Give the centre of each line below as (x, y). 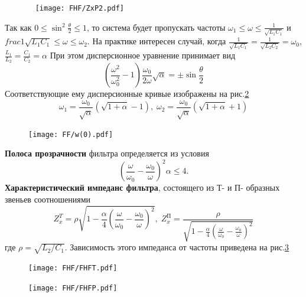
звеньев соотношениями (48, 199)
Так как (18, 27)
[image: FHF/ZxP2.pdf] (80, 8)
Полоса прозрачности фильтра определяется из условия (107, 153)
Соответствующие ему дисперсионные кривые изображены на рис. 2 (127, 94)
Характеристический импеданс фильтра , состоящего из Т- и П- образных (142, 187)
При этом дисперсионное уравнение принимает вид (143, 55)
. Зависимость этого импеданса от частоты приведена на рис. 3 (177, 247)
